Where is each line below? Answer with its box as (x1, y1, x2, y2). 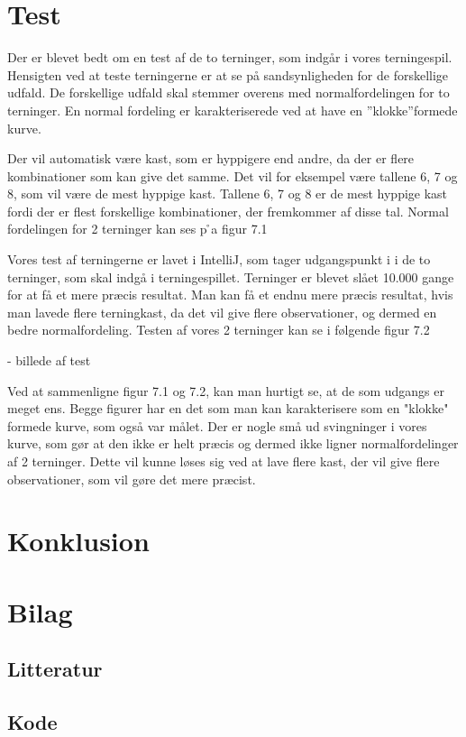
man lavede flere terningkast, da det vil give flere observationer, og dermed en (7, 302, 437, 321)
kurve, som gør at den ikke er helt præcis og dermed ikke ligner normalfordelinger (7, 434, 459, 453)
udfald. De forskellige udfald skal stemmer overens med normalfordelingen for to (7, 83, 450, 102)
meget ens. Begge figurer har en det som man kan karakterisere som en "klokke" (7, 399, 449, 418)
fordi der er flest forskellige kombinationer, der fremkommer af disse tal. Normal (7, 201, 449, 220)
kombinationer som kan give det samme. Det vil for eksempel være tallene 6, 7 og (7, 166, 458, 185)
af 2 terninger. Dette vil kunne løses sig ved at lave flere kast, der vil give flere (7, 452, 440, 470)
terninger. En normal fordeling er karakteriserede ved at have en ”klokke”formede (7, 100, 458, 119)
